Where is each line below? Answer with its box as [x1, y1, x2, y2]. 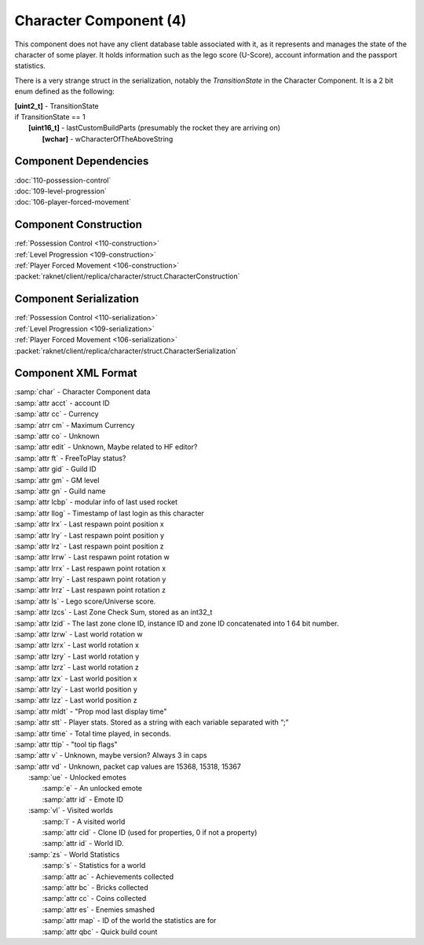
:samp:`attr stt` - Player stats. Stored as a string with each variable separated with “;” [14, 718, 289, 727]
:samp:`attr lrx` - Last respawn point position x [14, 519, 164, 529]
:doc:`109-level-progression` [14, 186, 108, 196]
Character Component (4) [14, 12, 187, 29]
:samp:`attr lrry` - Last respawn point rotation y [14, 574, 166, 584]
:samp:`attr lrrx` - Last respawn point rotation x [14, 563, 166, 573]
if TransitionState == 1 [14, 112, 86, 121]
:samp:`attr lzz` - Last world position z [14, 696, 137, 705]
